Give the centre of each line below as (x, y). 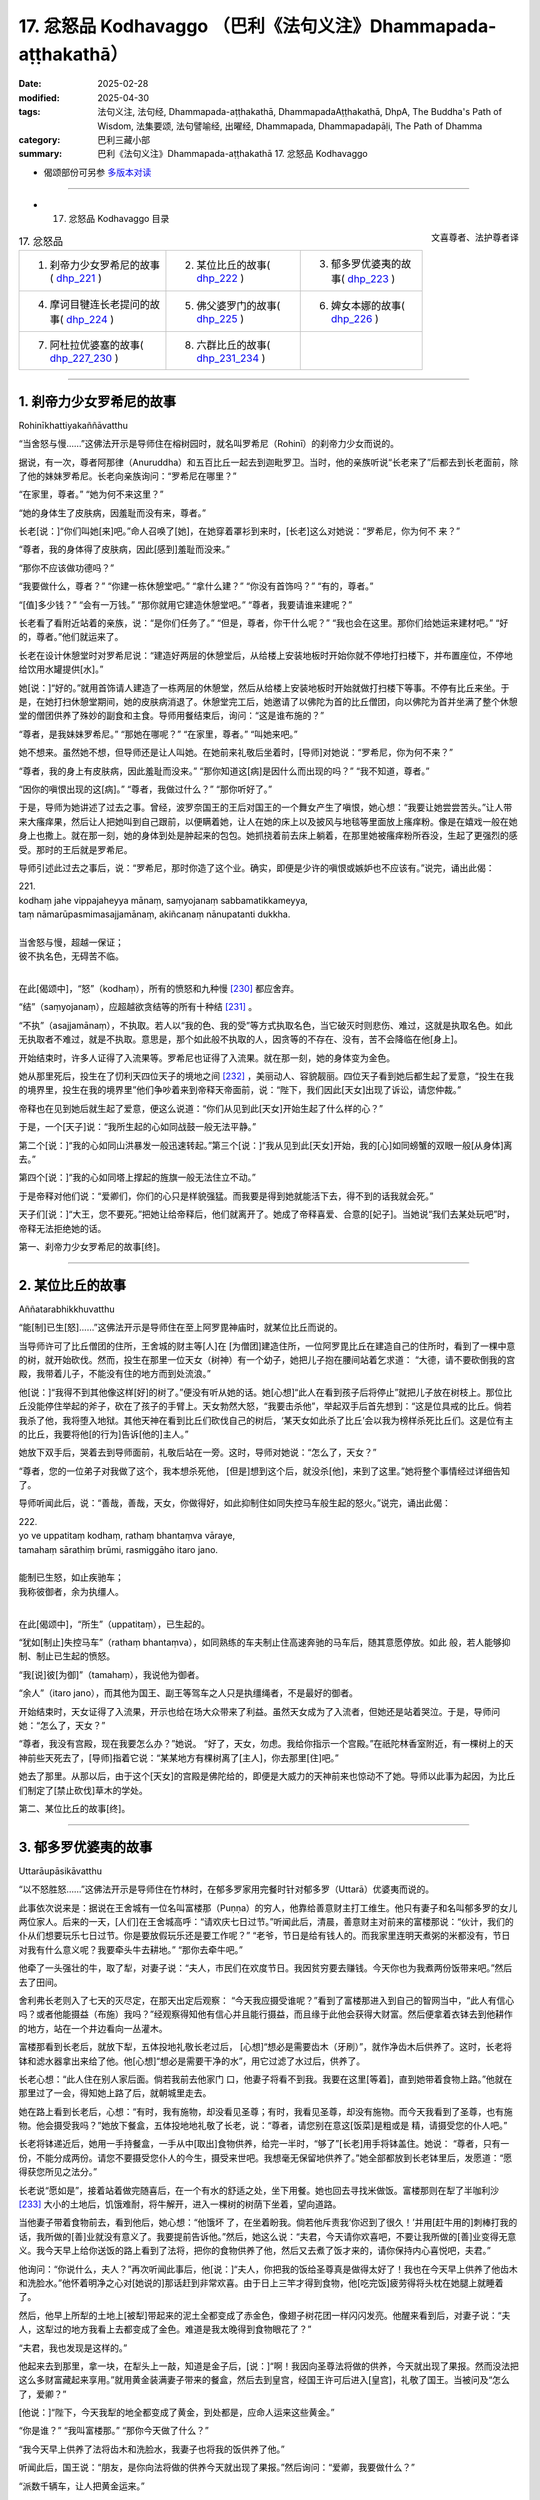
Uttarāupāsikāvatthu (60, 1871)
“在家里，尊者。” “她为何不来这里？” (91, 494)
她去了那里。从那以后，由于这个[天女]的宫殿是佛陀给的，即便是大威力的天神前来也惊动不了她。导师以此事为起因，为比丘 (267, 1776)
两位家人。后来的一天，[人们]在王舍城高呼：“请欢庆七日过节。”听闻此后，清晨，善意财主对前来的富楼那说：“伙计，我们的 (266, 1921)
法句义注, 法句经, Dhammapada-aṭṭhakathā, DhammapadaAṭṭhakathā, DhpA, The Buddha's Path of (299, 112)
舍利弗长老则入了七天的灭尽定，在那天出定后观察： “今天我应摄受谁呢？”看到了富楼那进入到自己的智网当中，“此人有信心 (266, 2000)
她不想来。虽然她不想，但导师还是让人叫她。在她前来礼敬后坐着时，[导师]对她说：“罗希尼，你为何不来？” (236, 752)
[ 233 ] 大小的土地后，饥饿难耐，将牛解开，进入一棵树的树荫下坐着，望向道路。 (180, 2204)
